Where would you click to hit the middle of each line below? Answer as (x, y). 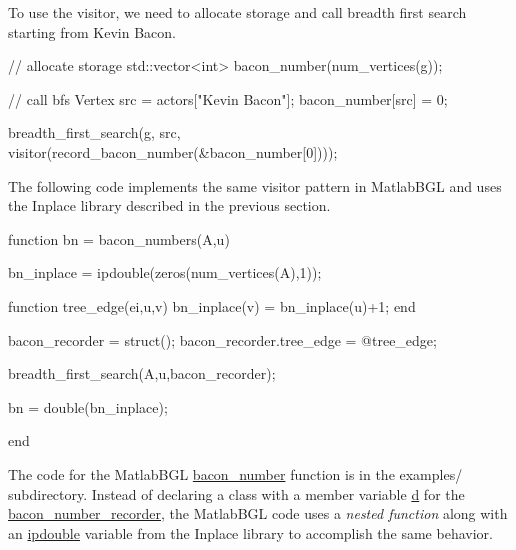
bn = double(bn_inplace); (88, 406)
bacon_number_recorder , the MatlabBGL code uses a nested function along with (258, 513)
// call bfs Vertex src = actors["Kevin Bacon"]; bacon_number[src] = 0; (228, 98)
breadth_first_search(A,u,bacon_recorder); (142, 373)
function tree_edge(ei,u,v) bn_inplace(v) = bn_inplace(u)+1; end (212, 305)
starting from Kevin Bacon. (92, 31)
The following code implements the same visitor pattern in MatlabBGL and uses (255, 185)
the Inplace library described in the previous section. (169, 205)
